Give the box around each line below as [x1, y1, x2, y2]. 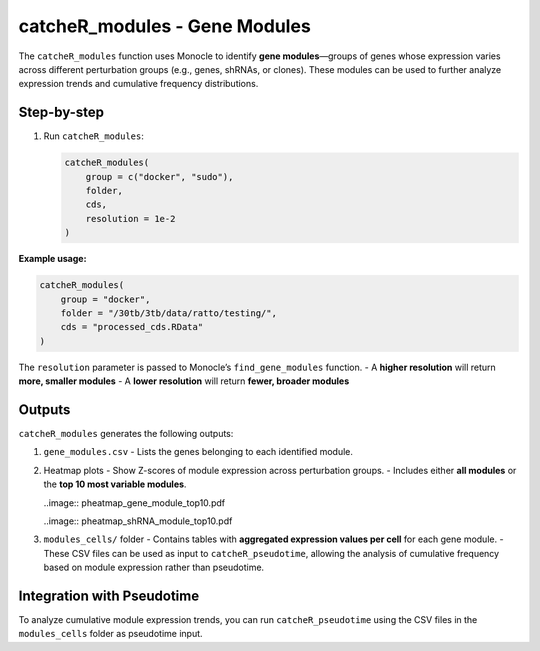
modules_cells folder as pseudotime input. [18, 628, 204, 640]
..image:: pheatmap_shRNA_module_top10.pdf [43, 515, 233, 527]
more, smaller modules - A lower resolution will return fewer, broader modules [18, 375, 350, 387]
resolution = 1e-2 [85, 213, 176, 224]
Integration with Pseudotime [18, 587, 200, 604]
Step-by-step [18, 104, 105, 121]
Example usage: [18, 253, 87, 265]
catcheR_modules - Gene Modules [18, 15, 312, 37]
